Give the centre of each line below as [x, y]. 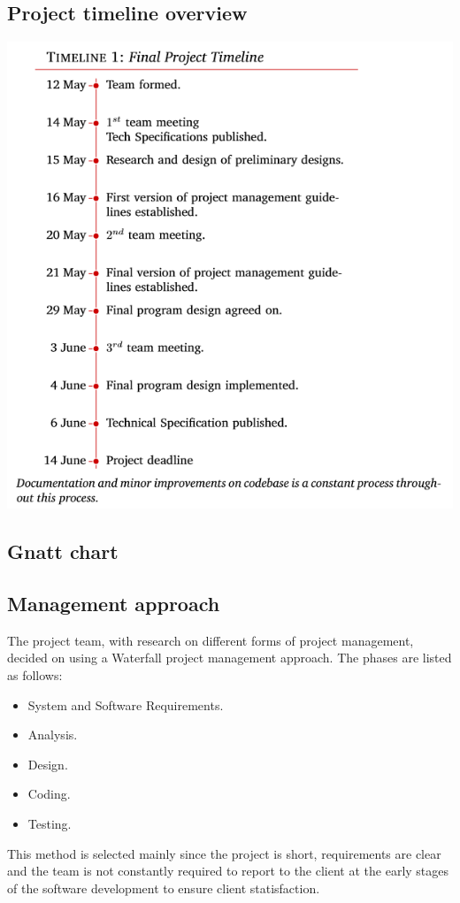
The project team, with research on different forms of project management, [211, 640]
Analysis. [53, 735]
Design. [48, 764]
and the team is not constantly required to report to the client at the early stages [228, 871]
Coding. [49, 794]
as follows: [35, 675]
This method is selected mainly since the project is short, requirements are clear [224, 853]
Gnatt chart [63, 551]
